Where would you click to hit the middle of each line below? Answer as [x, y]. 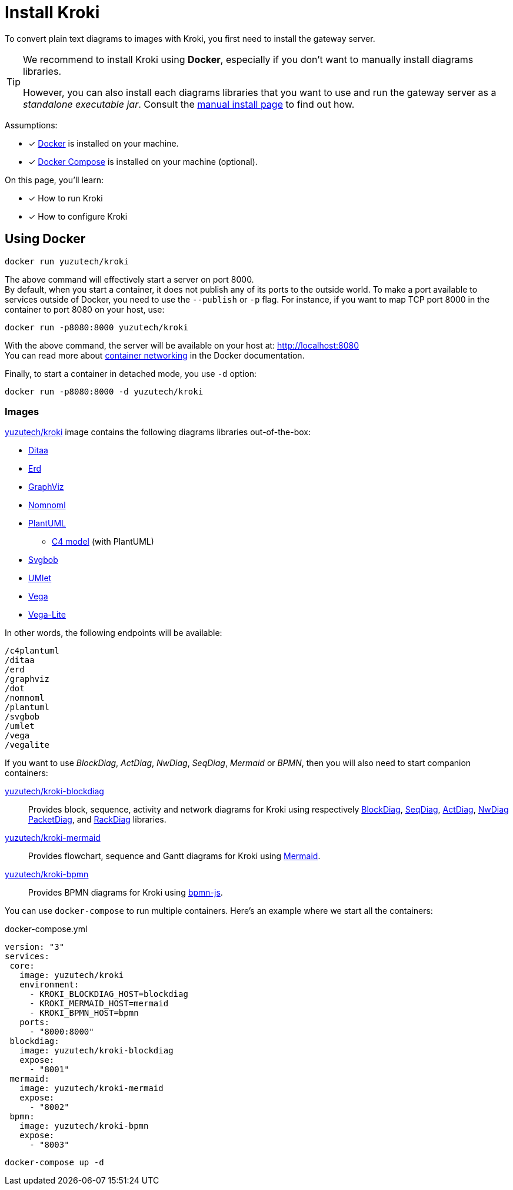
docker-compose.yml [46, 929]
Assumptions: [31, 125]
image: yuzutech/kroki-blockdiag [96, 1051]
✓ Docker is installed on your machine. [104, 143]
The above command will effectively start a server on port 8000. [129, 279]
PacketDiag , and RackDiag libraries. [97, 820]
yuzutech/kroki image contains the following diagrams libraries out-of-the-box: [158, 432]
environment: [49, 985]
